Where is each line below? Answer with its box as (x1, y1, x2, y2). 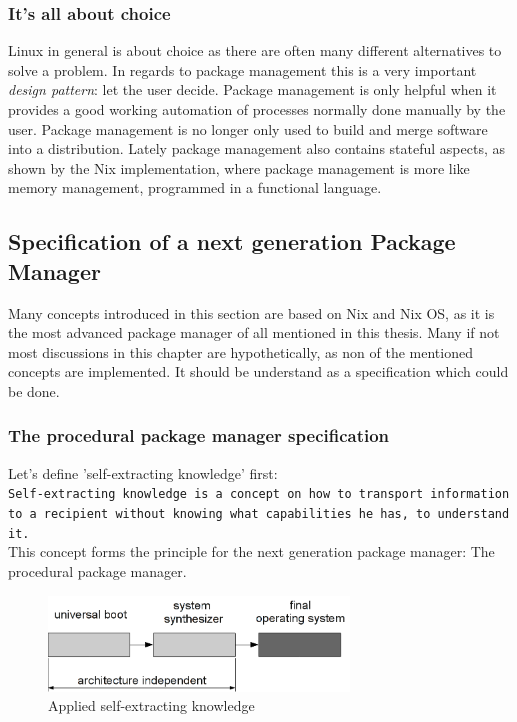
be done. (8, 380, 60, 401)
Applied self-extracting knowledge (48, 695, 255, 716)
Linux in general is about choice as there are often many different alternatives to (8, 40, 502, 61)
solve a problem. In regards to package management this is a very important (8, 59, 477, 80)
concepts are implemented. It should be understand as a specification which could (8, 361, 509, 382)
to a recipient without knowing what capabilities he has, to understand (8, 507, 510, 521)
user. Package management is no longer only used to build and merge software (8, 118, 488, 139)
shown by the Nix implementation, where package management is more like (8, 157, 470, 178)
